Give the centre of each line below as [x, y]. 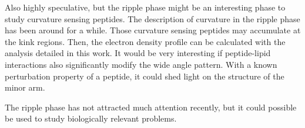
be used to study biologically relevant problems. [91, 118]
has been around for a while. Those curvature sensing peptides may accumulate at [153, 30]
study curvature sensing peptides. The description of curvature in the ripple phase [152, 18]
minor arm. [25, 87]
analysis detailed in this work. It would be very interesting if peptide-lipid [138, 53]
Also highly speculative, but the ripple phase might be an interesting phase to [145, 7]
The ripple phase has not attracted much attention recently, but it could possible [151, 107]
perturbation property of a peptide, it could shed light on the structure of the [145, 76]
